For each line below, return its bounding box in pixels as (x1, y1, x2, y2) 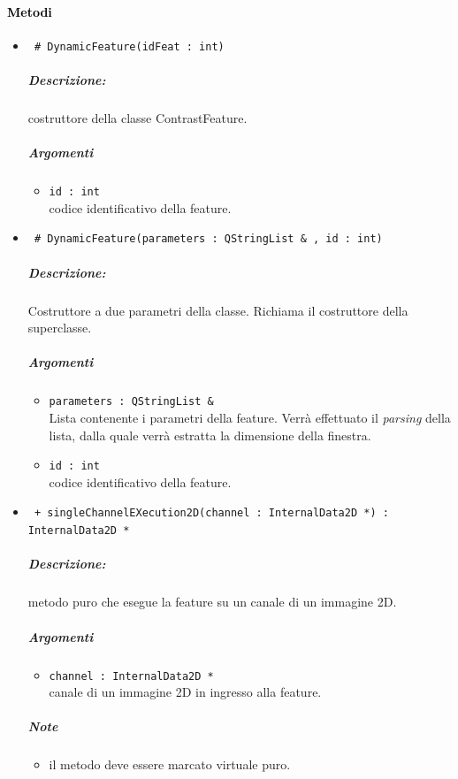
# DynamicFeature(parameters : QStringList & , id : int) (34, 233, 383, 246)
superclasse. (27, 318, 92, 337)
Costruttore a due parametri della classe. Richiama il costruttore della (27, 301, 408, 319)
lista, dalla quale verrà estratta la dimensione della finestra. (49, 425, 371, 444)
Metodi (7, 2, 52, 20)
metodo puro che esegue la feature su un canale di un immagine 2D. (27, 592, 397, 611)
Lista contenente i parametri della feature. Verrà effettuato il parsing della (49, 409, 451, 427)
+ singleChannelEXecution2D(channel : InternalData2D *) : (34, 507, 389, 520)
